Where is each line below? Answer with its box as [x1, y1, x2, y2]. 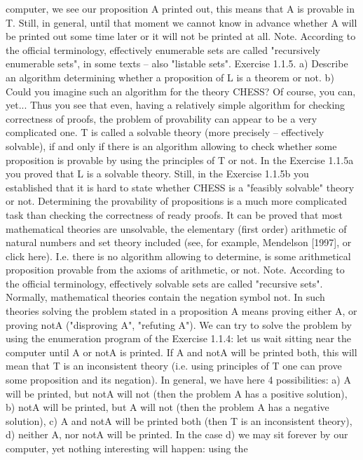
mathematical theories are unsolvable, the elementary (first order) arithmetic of [6, 221, 347, 236]
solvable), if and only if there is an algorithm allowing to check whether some [6, 138, 337, 153]
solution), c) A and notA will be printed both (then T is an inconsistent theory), [6, 413, 352, 428]
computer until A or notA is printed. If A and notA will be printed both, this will [6, 344, 357, 359]
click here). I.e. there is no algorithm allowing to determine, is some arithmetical [6, 248, 351, 263]
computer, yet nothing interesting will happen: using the [6, 441, 248, 455]
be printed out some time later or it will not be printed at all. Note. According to [6, 29, 356, 43]
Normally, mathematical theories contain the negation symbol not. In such [6, 290, 325, 304]
